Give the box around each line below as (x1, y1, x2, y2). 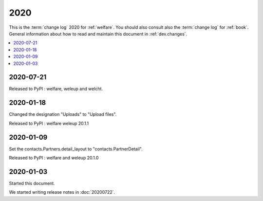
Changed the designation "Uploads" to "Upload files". (9, 111, 117, 117)
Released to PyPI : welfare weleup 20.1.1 (9, 120, 89, 126)
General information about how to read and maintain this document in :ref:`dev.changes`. (9, 31, 188, 37)
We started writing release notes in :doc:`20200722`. (9, 189, 115, 195)
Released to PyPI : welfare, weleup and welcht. (9, 86, 103, 92)
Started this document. (9, 180, 56, 186)
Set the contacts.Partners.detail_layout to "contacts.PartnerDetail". (9, 146, 143, 152)
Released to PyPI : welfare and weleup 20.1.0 (9, 155, 99, 161)
